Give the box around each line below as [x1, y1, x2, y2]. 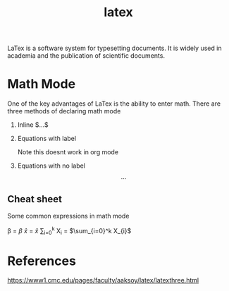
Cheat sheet [7, 193, 62, 205]
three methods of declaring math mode [7, 107, 121, 116]
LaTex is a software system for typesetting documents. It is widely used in [7, 44, 222, 53]
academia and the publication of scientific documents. [7, 51, 166, 60]
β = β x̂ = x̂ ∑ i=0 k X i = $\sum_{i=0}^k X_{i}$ [7, 225, 132, 237]
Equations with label [17, 135, 76, 143]
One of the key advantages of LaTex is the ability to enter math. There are [7, 99, 221, 108]
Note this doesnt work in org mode [17, 148, 118, 156]
